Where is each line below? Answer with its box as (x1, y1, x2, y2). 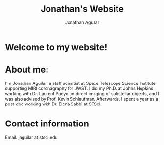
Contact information (5, 118, 89, 129)
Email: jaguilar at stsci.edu (5, 134, 58, 140)
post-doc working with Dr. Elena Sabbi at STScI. (5, 101, 102, 107)
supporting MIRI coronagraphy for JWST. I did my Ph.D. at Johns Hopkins (5, 85, 153, 91)
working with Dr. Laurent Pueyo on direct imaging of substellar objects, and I (5, 90, 160, 96)
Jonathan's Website (41, 3, 124, 15)
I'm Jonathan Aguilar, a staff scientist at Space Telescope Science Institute (5, 80, 156, 86)
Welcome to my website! (5, 41, 108, 53)
